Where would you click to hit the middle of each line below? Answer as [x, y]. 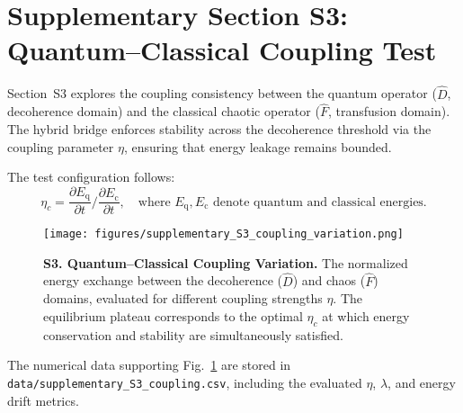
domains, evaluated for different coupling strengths [183, 298]
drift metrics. [43, 400]
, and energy [422, 382]
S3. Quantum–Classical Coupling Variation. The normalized [226, 262]
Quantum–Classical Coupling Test [222, 50]
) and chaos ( [329, 280]
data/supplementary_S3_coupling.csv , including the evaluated [185, 382]
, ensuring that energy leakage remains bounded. [258, 146]
